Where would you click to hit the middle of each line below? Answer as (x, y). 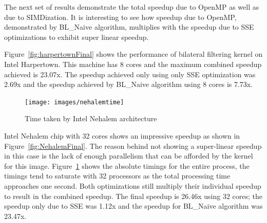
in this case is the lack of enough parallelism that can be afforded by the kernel (129, 156)
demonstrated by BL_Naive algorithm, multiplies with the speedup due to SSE (129, 27)
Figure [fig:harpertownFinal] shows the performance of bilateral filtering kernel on (133, 54)
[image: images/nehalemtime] (74, 102)
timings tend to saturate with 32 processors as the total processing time (117, 176)
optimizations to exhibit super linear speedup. (77, 37)
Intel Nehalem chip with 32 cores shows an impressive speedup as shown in (122, 136)
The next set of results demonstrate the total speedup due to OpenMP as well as (132, 7)
